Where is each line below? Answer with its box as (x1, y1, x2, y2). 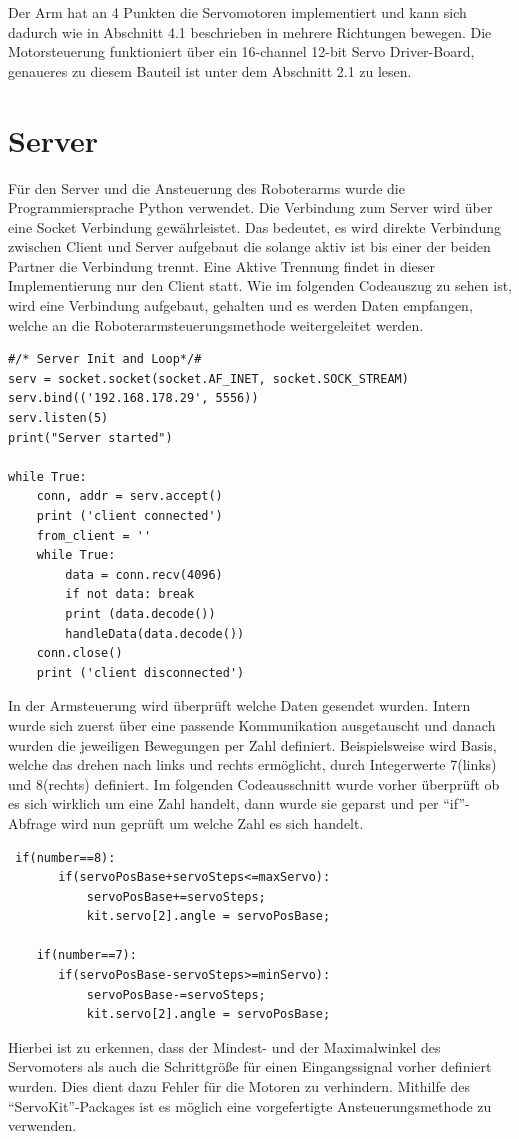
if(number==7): (36, 948, 137, 963)
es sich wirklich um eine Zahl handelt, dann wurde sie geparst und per (8, 793, 439, 814)
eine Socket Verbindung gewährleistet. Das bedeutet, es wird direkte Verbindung (8, 216, 501, 237)
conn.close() (36, 646, 123, 661)
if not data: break (65, 587, 195, 602)
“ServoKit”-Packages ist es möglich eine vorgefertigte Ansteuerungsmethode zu (8, 1095, 492, 1116)
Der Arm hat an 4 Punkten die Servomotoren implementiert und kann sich (8, 2, 467, 22)
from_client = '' (36, 528, 152, 543)
